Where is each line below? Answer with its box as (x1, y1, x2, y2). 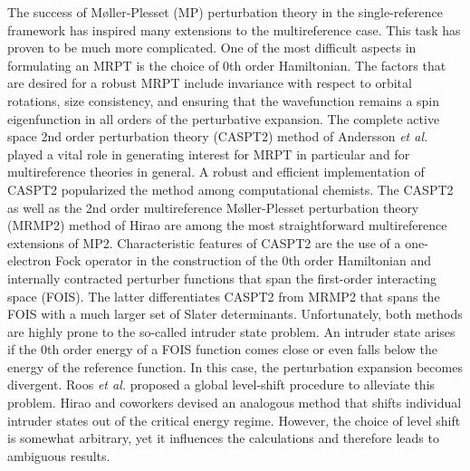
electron (7, 251, 52, 270)
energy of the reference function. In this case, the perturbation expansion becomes (7, 357, 463, 376)
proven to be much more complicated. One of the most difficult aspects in (7, 38, 417, 57)
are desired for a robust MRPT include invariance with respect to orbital (7, 73, 412, 92)
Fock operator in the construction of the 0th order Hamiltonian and (54, 251, 431, 270)
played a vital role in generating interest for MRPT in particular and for (7, 144, 410, 163)
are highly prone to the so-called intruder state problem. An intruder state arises (7, 322, 456, 341)
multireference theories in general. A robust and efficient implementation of (7, 162, 425, 181)
